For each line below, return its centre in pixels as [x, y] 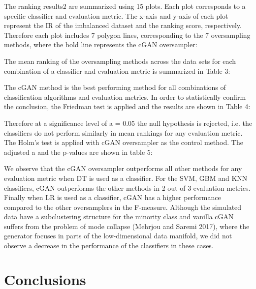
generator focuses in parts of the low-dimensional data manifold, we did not [118, 236]
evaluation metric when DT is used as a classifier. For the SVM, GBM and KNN [126, 178]
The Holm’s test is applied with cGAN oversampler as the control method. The [124, 142]
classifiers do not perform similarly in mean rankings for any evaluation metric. [123, 132]
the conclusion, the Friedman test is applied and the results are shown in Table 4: [127, 106]
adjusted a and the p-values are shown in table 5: [78, 152]
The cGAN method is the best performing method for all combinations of [115, 87]
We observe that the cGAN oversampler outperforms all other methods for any [123, 168]
